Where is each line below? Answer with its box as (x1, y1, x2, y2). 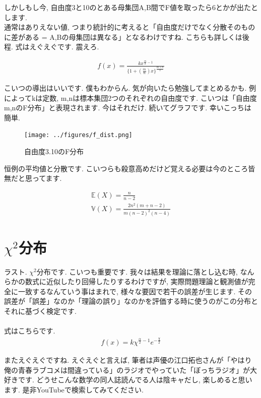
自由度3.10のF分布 (24, 146, 84, 157)
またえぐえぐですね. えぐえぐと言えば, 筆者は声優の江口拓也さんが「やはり (4, 354, 252, 365)
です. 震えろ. (57, 41, 99, 52)
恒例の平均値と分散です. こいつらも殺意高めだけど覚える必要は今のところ (4, 163, 248, 173)
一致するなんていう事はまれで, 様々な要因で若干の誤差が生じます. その (18, 286, 252, 296)
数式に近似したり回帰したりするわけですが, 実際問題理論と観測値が (25, 276, 248, 287)
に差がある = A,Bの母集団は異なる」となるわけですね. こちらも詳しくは (4, 31, 242, 42)
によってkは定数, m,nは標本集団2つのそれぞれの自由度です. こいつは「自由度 (4, 92, 257, 103)
